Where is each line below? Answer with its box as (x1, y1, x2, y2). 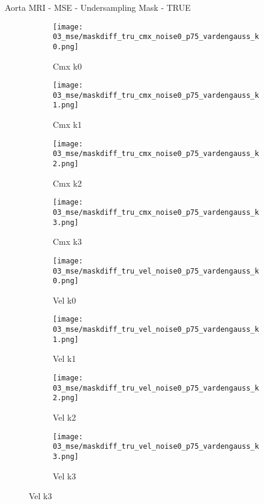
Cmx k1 (53, 118, 82, 131)
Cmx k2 (53, 176, 82, 189)
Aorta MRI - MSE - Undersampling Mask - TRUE (5, 1, 191, 13)
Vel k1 (53, 352, 76, 365)
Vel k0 (53, 293, 76, 306)
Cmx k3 (53, 235, 82, 248)
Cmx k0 (53, 59, 82, 72)
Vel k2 (53, 410, 76, 423)
